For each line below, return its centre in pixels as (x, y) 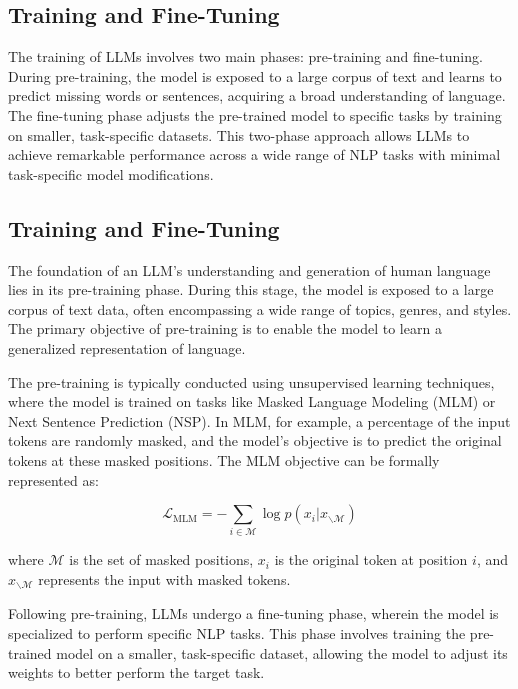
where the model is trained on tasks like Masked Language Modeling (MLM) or (252, 401)
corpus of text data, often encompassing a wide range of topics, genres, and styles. (260, 308)
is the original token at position (371, 559)
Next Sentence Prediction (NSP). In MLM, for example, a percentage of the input (259, 420)
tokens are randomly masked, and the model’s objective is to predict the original (255, 440)
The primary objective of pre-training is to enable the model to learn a (225, 328)
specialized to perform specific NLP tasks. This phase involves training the (237, 633)
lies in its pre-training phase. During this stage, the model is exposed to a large (251, 289)
